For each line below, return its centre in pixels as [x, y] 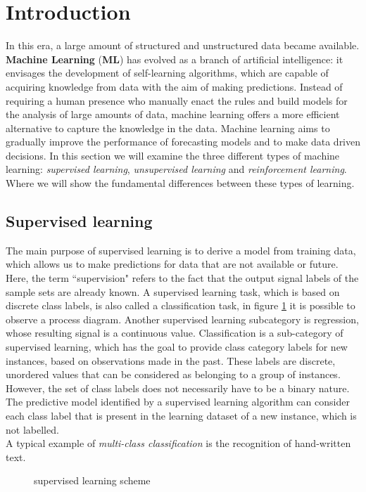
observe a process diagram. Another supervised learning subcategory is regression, [182, 319]
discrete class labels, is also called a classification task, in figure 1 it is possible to [181, 305]
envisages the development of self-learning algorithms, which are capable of [167, 73]
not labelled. [32, 429]
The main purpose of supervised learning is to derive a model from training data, [181, 250]
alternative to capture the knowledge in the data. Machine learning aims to [168, 128]
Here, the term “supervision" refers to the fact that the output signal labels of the [182, 278]
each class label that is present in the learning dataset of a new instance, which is [181, 415]
